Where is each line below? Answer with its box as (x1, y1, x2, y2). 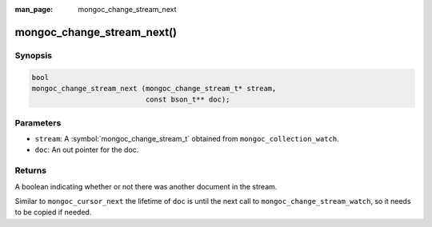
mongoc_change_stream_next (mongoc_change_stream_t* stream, (31, 84, 277, 93)
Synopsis (14, 50, 52, 61)
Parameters (14, 117, 62, 128)
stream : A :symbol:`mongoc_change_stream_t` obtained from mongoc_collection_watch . (34, 134, 339, 144)
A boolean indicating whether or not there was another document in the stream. (14, 181, 278, 191)
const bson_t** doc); (145, 95, 230, 104)
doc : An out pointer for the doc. (34, 145, 139, 155)
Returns (14, 165, 47, 176)
